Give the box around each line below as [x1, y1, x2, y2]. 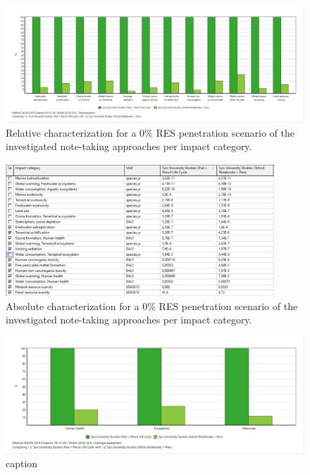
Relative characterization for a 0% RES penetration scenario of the [6, 125, 294, 140]
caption [6, 456, 38, 471]
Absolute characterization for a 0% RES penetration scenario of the [6, 298, 298, 313]
